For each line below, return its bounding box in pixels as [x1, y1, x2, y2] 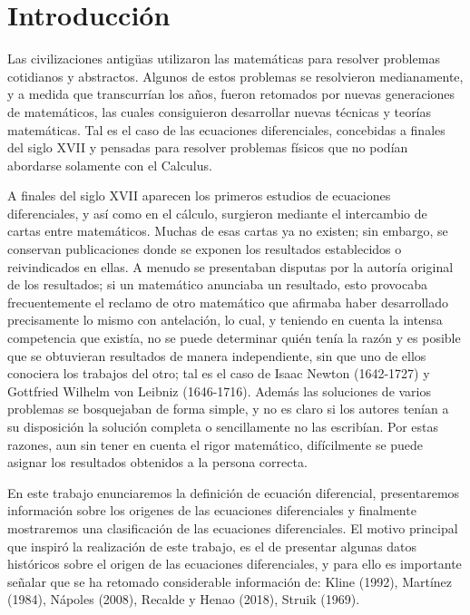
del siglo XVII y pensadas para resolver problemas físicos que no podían [7, 138, 408, 157]
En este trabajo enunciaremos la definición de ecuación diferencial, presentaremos [7, 483, 460, 502]
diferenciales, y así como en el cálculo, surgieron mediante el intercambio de [7, 203, 427, 222]
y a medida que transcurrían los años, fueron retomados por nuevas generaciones [7, 84, 455, 103]
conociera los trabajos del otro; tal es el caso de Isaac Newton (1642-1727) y [7, 364, 430, 383]
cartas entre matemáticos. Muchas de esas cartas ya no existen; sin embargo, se [7, 221, 448, 240]
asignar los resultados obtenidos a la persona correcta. [7, 453, 308, 472]
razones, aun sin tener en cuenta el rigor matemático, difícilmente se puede [7, 434, 424, 454]
